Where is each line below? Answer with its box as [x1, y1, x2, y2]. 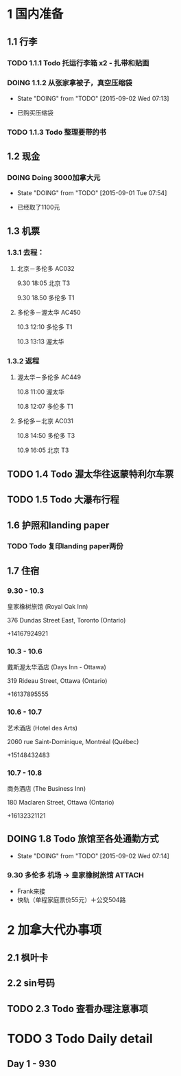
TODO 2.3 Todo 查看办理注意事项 [7, 1002, 149, 1014]
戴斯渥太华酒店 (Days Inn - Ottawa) [7, 663, 106, 671]
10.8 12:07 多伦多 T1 [16, 403, 73, 411]
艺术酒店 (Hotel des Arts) [7, 724, 77, 732]
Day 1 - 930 [7, 1058, 57, 1070]
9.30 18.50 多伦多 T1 [16, 293, 75, 302]
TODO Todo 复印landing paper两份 [7, 541, 123, 551]
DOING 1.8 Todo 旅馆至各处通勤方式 [7, 833, 159, 845]
